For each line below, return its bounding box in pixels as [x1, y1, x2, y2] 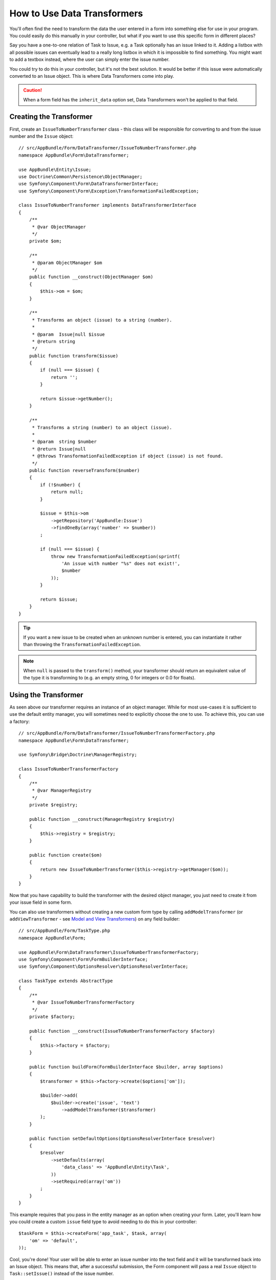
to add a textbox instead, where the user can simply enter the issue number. [9, 56, 170, 62]
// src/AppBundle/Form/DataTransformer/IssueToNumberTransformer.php [18, 145, 197, 151]
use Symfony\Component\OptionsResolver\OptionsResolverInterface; [18, 964, 189, 970]
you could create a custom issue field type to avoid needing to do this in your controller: [9, 1219, 197, 1225]
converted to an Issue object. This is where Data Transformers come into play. [9, 73, 174, 79]
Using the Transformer [9, 690, 84, 699]
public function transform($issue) [29, 353, 119, 358]
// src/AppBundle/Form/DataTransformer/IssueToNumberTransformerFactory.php [18, 730, 216, 736]
